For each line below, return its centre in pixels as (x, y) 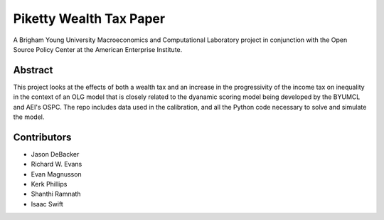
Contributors (42, 137)
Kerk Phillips (49, 184)
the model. (29, 117)
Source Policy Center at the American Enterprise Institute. (98, 49)
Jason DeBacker (55, 154)
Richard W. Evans (57, 164)
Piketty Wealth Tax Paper (89, 19)
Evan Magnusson (56, 174)
